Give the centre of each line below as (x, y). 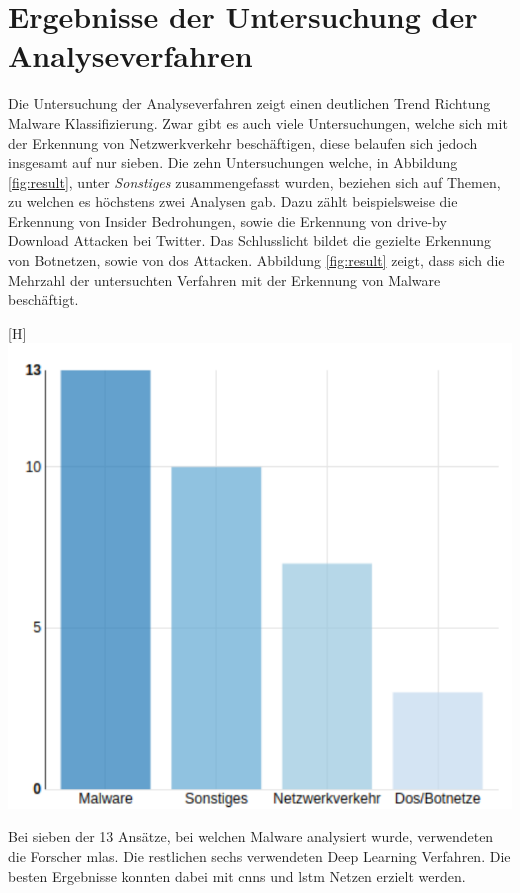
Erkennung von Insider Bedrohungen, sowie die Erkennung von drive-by (227, 220)
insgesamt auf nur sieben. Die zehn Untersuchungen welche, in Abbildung (233, 162)
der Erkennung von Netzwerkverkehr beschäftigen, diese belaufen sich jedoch (243, 142)
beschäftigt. (43, 299)
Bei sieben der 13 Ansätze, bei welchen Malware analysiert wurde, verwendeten (251, 836)
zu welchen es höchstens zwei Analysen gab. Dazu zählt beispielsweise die (233, 201)
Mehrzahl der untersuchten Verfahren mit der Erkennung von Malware (224, 279)
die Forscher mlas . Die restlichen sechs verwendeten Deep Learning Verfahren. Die (259, 855)
